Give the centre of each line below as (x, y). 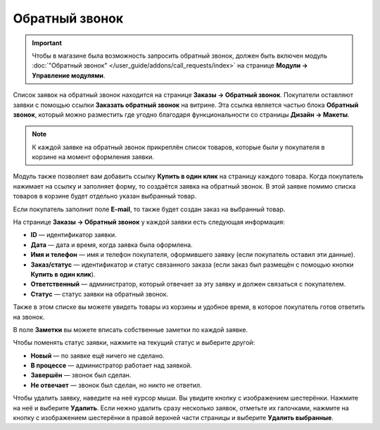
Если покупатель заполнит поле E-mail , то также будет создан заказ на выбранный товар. (149, 209)
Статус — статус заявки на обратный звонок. (100, 294)
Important (47, 43)
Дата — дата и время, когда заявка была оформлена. (112, 245)
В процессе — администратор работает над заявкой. (112, 365)
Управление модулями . (69, 75)
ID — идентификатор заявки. (74, 235)
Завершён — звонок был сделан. (81, 375)
